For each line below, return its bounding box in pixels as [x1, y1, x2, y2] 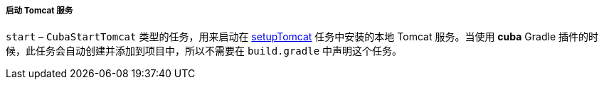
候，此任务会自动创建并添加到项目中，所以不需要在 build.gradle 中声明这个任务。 [6, 45, 403, 57]
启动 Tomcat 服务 [6, 6, 73, 16]
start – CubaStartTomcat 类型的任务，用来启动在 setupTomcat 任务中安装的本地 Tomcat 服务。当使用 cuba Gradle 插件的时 [6, 30, 598, 43]
